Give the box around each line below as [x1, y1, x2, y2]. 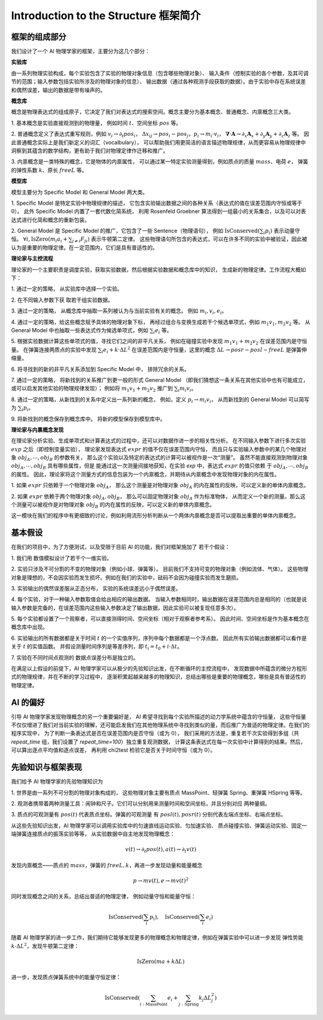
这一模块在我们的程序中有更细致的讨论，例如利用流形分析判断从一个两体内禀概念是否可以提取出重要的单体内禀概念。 [11, 512, 299, 519]
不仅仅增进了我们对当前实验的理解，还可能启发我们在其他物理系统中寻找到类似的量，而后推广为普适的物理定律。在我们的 [11, 721, 310, 728]
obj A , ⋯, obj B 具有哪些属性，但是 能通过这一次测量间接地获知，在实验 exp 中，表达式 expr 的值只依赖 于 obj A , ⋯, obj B [11, 462, 309, 471]
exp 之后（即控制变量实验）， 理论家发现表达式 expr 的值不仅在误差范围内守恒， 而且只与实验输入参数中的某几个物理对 [11, 445, 307, 453]
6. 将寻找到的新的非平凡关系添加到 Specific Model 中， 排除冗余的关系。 [11, 365, 190, 372]
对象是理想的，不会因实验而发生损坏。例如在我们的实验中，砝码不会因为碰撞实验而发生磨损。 [11, 573, 242, 581]
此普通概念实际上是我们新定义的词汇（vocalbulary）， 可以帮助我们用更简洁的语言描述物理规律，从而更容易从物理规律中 [11, 138, 306, 146]
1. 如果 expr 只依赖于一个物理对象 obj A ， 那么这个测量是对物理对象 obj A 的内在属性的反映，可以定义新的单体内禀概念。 [11, 482, 309, 490]
